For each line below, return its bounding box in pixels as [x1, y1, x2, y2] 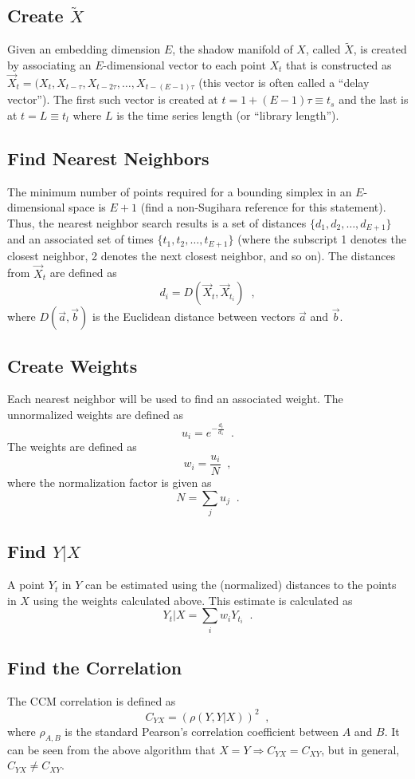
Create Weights [7, 353, 138, 378]
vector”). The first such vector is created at [7, 91, 218, 108]
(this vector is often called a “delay [198, 73, 370, 90]
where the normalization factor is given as [7, 473, 212, 490]
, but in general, [321, 741, 400, 757]
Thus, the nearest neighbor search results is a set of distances [7, 214, 307, 231]
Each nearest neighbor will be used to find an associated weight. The [7, 390, 343, 407]
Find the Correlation [7, 654, 182, 679]
